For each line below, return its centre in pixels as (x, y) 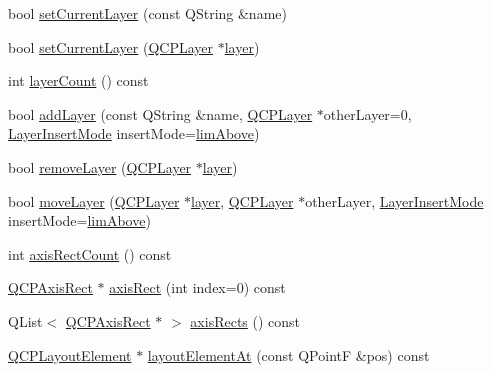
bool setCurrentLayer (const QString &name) (147, 13)
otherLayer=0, (367, 113)
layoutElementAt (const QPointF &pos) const (288, 354)
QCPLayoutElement (70, 354)
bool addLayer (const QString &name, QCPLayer (160, 113)
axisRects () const (245, 320)
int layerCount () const (78, 80)
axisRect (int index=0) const (197, 287)
